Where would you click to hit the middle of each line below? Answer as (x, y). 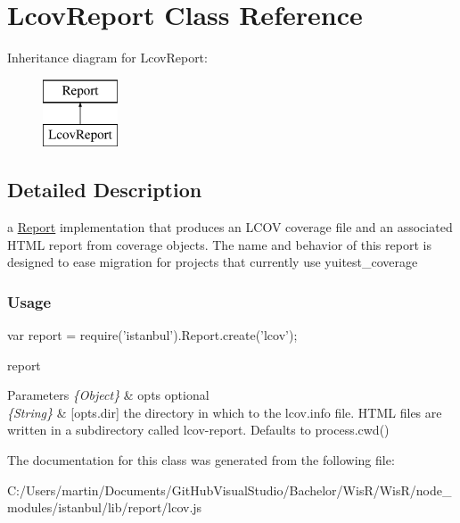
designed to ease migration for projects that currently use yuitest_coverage (213, 262)
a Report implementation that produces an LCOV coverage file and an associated (230, 227)
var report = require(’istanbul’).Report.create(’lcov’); (152, 335)
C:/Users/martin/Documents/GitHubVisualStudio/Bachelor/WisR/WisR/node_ (230, 490)
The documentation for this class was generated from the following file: (201, 460)
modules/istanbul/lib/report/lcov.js (105, 507)
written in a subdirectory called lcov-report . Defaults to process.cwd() (198, 430)
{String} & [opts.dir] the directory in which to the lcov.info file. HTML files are (225, 412)
